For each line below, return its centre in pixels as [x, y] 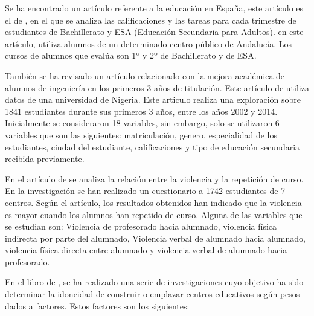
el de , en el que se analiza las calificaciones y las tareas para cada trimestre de [151, 20]
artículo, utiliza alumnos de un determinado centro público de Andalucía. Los [148, 43]
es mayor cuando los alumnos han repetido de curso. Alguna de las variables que [154, 214]
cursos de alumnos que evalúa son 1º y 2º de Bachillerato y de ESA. [131, 55]
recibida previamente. [45, 159]
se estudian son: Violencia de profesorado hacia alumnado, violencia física [141, 226]
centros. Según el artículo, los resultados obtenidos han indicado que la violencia [153, 202]
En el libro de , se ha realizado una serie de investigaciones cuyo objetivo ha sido [154, 282]
